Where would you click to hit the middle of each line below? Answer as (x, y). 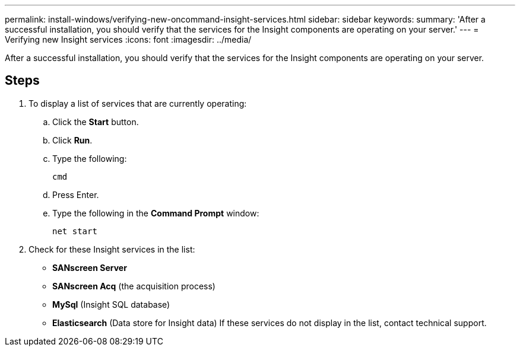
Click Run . (72, 140)
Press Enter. (76, 194)
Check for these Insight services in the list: (112, 249)
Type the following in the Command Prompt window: (156, 213)
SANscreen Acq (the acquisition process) (134, 286)
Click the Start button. (96, 122)
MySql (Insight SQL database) (111, 304)
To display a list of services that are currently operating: (138, 103)
